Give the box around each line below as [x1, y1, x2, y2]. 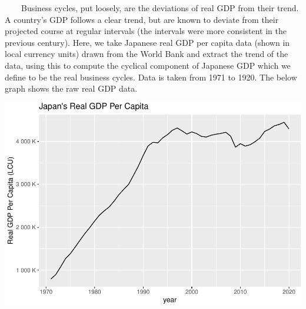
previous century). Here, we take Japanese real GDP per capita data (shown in [5, 36, 290, 48]
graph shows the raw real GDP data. [5, 82, 138, 95]
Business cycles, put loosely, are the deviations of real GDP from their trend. [21, 2, 299, 14]
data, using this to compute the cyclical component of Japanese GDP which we [5, 59, 291, 71]
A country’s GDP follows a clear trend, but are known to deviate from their [5, 13, 279, 25]
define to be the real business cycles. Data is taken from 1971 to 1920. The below [5, 70, 297, 83]
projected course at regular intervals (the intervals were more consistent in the [5, 25, 287, 37]
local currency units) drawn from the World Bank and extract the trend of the [5, 48, 288, 60]
